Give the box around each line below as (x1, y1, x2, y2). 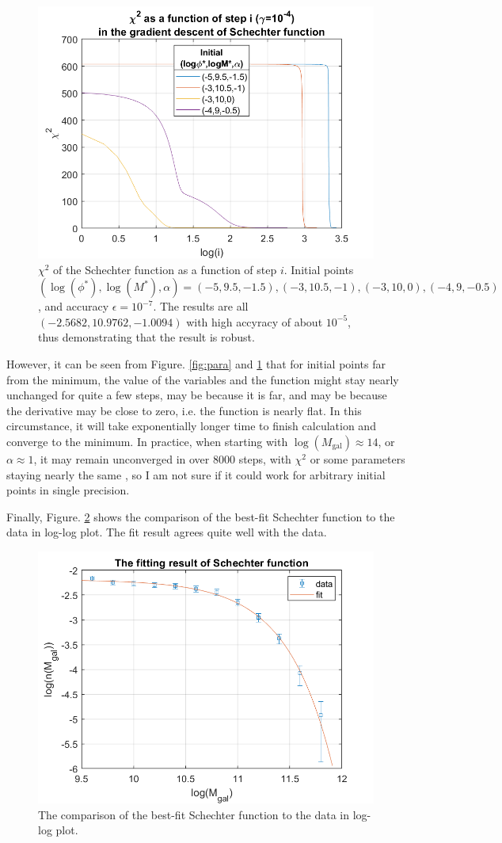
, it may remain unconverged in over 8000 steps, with (33, 450, 291, 467)
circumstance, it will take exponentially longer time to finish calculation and (6, 418, 376, 434)
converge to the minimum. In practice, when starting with (6, 433, 288, 449)
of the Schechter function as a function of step (53, 261, 277, 277)
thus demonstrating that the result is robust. (38, 329, 255, 345)
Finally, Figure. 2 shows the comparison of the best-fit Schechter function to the (6, 508, 395, 524)
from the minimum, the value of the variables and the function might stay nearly (6, 371, 399, 387)
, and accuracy (38, 298, 109, 315)
